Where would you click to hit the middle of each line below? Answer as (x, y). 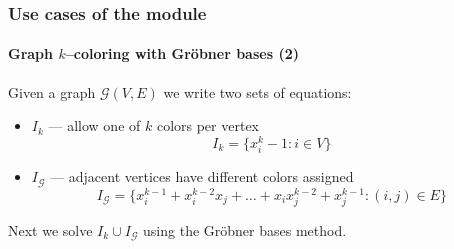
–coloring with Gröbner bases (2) (182, 53)
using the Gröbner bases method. (245, 229)
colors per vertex (207, 125)
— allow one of (94, 125)
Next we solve (50, 229)
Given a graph (52, 91)
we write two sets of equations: (257, 91)
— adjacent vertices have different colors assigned (202, 176)
